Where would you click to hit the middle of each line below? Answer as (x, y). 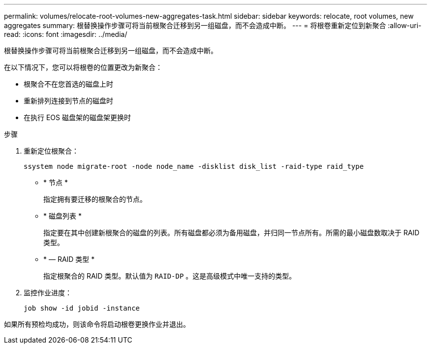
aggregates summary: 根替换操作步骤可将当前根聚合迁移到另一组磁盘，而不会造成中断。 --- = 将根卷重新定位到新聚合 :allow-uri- (213, 25)
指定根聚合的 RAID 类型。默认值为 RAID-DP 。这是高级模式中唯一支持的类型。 (170, 276)
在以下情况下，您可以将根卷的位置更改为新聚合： (83, 67)
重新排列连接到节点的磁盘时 (68, 101)
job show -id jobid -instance (82, 308)
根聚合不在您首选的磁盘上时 (68, 84)
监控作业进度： (48, 293)
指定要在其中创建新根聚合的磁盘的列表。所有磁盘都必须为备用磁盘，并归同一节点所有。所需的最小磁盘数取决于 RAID (231, 233)
